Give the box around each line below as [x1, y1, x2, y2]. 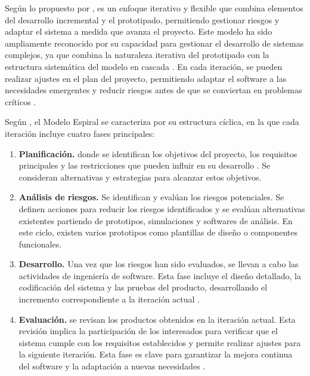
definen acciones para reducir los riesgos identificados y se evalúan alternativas [18, 202, 305, 215]
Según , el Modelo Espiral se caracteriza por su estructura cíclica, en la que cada [5, 115, 299, 128]
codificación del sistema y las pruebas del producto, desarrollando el [18, 281, 268, 294]
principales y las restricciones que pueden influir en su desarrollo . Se [18, 159, 271, 172]
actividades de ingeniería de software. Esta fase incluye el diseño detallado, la [18, 269, 301, 282]
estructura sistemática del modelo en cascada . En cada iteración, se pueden [5, 60, 283, 72]
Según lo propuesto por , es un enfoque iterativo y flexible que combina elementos [5, 2, 303, 14]
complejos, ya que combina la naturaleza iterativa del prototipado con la [5, 48, 269, 61]
